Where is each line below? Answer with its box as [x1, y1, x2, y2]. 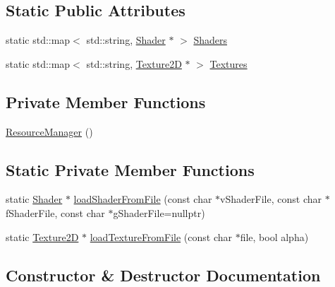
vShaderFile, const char [220, 192, 322, 206]
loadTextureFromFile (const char [90, 229, 232, 244]
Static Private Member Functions [6, 158, 255, 180]
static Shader [6, 192, 63, 206]
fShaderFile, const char [6, 205, 105, 220]
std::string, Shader [86, 33, 166, 47]
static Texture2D [6, 229, 79, 244]
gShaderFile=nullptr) [113, 205, 205, 220]
